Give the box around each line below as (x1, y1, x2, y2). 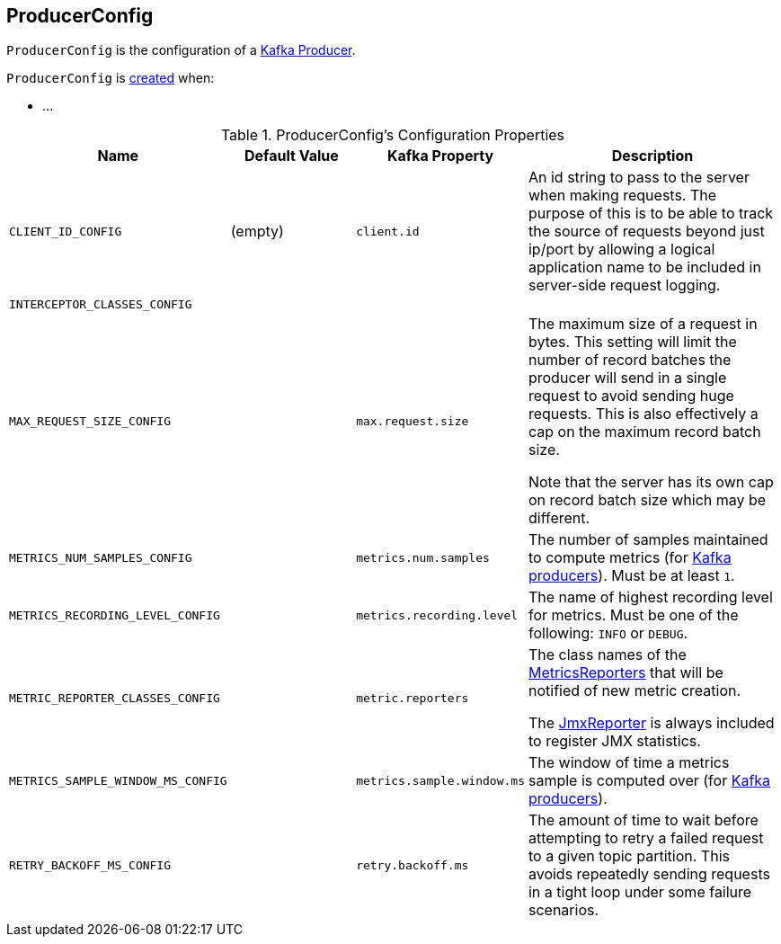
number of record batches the (528, 351, 732, 370)
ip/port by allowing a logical (528, 240, 715, 259)
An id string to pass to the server (528, 168, 750, 187)
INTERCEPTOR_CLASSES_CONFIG (9, 298, 192, 312)
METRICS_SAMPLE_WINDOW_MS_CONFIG (9, 773, 227, 788)
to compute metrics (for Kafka (528, 548, 732, 567)
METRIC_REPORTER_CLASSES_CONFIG (9, 690, 220, 705)
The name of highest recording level (528, 588, 773, 607)
